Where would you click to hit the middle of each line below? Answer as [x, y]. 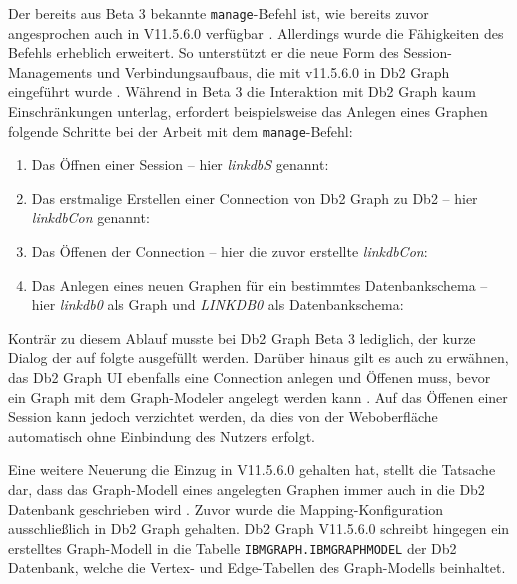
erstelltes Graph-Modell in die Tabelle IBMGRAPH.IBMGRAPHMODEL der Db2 [232, 547]
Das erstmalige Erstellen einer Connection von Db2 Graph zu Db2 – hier [254, 197]
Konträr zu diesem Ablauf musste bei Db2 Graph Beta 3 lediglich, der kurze [242, 337]
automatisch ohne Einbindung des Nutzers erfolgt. [161, 435]
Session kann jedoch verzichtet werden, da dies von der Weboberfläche [223, 416]
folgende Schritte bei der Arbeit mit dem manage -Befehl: [180, 130]
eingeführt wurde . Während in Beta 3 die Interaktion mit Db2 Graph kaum [242, 91]
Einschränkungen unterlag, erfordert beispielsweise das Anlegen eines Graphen [248, 111]
